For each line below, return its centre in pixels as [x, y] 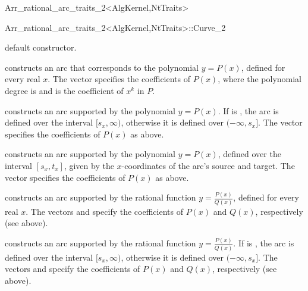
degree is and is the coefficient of [64, 90]
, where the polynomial [260, 79]
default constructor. [41, 47]
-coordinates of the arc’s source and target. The [208, 165]
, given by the [89, 165]
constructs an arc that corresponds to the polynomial [102, 67]
